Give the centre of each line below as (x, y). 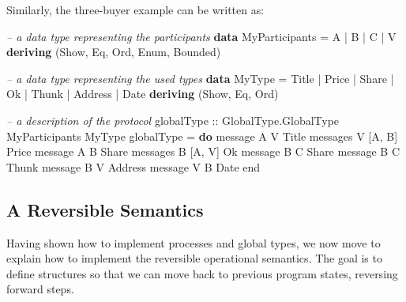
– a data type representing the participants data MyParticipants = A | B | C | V (201, 36)
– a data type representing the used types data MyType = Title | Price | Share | (200, 78)
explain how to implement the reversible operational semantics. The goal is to (194, 258)
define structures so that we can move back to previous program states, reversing (202, 273)
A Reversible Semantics (105, 209)
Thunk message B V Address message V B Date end (133, 166)
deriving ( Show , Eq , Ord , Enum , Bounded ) (114, 52)
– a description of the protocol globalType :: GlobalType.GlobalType (173, 120)
